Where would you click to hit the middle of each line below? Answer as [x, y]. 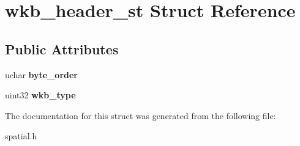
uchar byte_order [41, 74]
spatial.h [21, 136]
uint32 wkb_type [40, 95]
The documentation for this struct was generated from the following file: [141, 115]
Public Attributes [62, 49]
